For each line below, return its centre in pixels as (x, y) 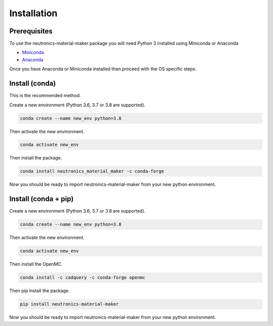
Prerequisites (31, 31)
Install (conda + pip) (41, 199)
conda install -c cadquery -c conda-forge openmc (83, 278)
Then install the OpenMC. (36, 264)
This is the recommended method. (45, 96)
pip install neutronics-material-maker (69, 304)
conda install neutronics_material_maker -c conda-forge (92, 171)
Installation (33, 13)
